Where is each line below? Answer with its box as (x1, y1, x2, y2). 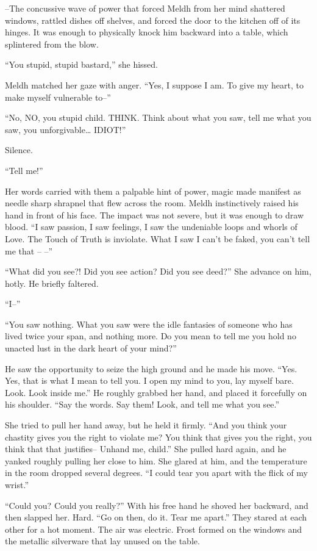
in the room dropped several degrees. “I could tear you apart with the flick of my (5, 466, 308, 479)
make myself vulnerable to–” (5, 90, 111, 103)
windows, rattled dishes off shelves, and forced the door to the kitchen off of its (5, 13, 301, 26)
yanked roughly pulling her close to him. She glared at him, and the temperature (5, 454, 307, 467)
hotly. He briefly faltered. (5, 276, 99, 289)
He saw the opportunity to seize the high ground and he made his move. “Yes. (5, 362, 297, 375)
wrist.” (5, 478, 29, 491)
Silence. (5, 143, 33, 156)
